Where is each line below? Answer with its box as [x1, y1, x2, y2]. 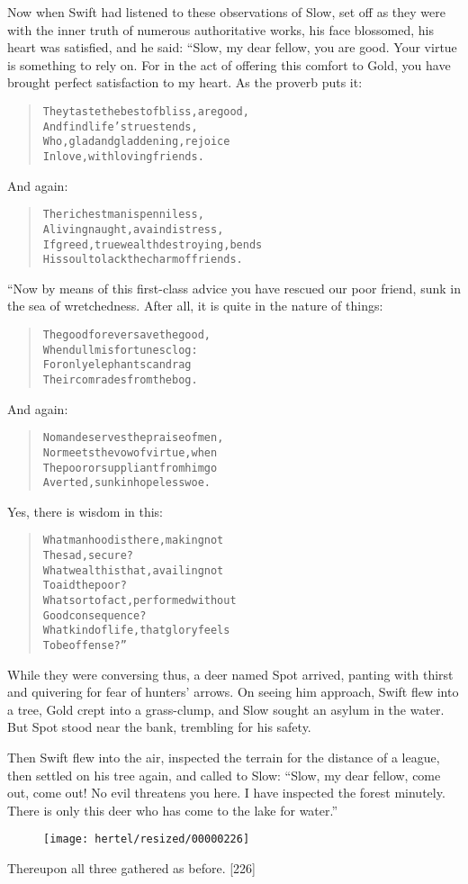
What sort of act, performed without [42, 594, 237, 608]
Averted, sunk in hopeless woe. [42, 476, 211, 490]
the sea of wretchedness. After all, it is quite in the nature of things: [7, 296, 383, 315]
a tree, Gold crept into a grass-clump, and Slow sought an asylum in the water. [7, 699, 445, 718]
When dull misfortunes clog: [42, 343, 198, 356]
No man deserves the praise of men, [42, 431, 224, 445]
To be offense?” [42, 639, 127, 653]
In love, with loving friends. [42, 149, 204, 163]
